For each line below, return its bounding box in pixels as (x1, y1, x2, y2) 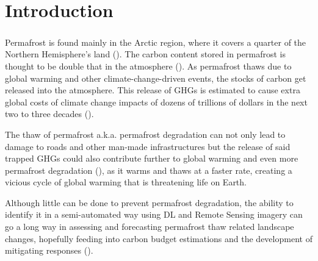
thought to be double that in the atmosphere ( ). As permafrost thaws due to (5, 59, 292, 72)
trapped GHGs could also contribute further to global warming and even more (5, 152, 298, 165)
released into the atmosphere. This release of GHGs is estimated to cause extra (5, 84, 300, 96)
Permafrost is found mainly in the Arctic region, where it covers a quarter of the (5, 35, 306, 48)
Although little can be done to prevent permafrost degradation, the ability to (5, 196, 294, 209)
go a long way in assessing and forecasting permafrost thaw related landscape (5, 220, 294, 233)
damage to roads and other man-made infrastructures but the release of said (5, 140, 291, 152)
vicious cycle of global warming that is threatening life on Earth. (5, 176, 247, 188)
